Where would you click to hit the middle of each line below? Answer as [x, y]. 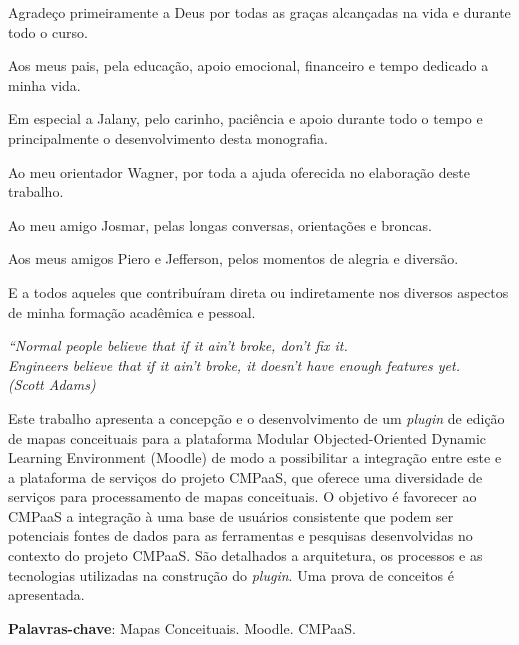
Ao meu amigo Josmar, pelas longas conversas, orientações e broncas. [220, 224]
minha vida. [44, 84]
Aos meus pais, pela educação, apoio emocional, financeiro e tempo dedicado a [248, 65]
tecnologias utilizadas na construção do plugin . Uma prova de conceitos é [231, 574]
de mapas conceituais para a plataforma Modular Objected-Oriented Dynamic [247, 437]
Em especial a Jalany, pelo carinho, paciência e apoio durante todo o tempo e [245, 118]
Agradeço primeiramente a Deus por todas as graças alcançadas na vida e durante [259, 12]
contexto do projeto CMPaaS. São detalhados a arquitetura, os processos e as [245, 555]
